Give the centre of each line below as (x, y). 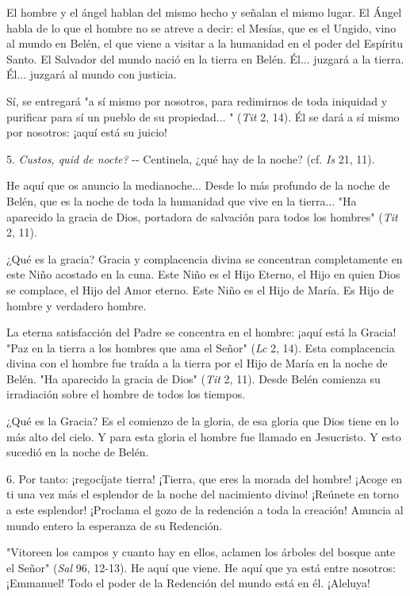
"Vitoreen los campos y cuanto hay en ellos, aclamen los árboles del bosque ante (201, 552)
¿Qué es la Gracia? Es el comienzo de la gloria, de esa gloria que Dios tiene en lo (203, 421)
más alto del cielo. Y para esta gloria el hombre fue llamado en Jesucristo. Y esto (204, 436)
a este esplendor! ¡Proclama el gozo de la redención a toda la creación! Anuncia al (205, 510)
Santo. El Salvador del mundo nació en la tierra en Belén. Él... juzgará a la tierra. (205, 58)
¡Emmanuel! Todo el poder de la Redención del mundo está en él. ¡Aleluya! (189, 583)
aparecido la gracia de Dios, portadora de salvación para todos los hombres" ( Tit (202, 216)
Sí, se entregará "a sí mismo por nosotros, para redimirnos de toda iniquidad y (197, 100)
